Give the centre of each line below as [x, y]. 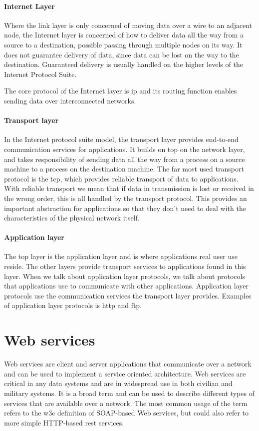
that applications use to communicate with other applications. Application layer [126, 286]
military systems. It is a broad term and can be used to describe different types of [129, 393]
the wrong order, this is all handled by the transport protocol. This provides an [126, 198]
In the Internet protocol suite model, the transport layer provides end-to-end [121, 139]
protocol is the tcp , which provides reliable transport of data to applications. [121, 178]
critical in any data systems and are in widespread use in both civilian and [118, 383]
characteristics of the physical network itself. [72, 218]
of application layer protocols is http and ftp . [73, 305]
